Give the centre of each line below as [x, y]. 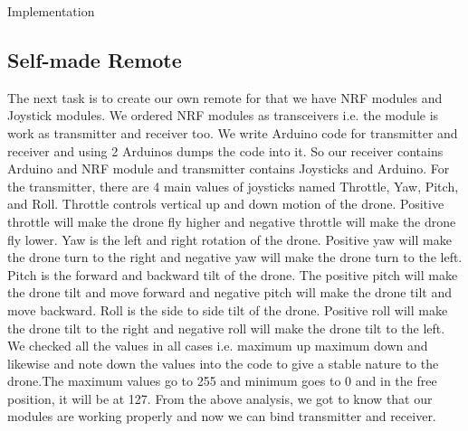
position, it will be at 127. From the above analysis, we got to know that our [220, 398]
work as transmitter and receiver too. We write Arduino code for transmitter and [233, 132]
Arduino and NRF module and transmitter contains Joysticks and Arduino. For [229, 169]
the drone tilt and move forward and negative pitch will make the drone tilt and [229, 292]
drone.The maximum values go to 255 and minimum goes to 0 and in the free [222, 381]
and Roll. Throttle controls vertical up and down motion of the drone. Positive [226, 204]
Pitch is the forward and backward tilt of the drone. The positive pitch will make [233, 274]
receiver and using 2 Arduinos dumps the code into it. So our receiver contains [225, 150]
